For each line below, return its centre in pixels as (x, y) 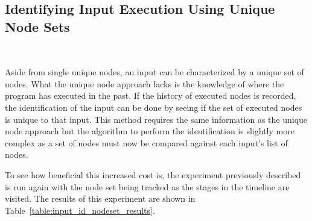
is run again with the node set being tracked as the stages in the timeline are (147, 186)
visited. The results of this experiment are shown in (100, 198)
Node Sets (37, 26)
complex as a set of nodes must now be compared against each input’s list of (146, 142)
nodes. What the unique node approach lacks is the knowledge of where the (145, 83)
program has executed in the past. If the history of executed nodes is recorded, (151, 95)
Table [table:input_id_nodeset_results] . (80, 210)
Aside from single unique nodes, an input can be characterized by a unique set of (154, 72)
